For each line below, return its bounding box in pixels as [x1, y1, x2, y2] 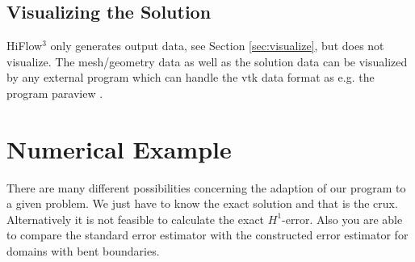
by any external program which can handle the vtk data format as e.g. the [6, 69, 375, 86]
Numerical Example [6, 132, 232, 165]
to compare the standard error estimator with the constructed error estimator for [6, 226, 409, 243]
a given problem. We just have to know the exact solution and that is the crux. [6, 195, 398, 212]
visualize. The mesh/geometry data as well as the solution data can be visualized [6, 53, 408, 70]
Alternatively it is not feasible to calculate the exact [6, 210, 265, 227]
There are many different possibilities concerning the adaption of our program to [6, 179, 406, 196]
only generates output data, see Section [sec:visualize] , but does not [50, 37, 384, 54]
